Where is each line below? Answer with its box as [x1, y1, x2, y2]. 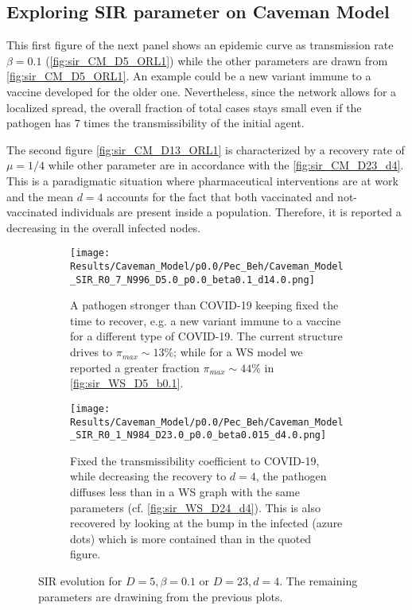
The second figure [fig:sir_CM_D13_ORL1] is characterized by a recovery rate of [6, 141, 405, 157]
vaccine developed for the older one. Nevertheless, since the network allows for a [6, 83, 397, 99]
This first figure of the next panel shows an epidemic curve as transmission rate [6, 37, 394, 53]
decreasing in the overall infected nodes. [6, 219, 201, 235]
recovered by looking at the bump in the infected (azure [70, 515, 343, 531]
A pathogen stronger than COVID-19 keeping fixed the [70, 297, 339, 313]
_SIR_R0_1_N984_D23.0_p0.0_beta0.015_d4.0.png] [70, 429, 327, 441]
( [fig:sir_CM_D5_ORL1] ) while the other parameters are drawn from [45, 52, 388, 68]
